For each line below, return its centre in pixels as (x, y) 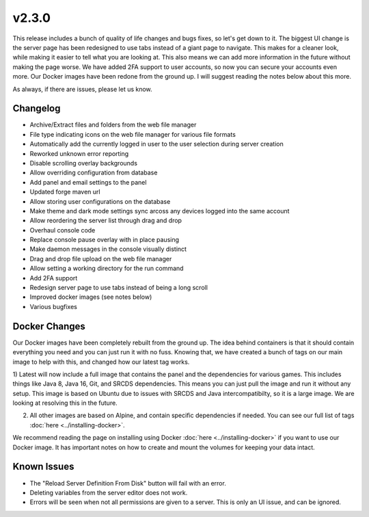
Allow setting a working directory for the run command (107, 268)
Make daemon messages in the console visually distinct (108, 249)
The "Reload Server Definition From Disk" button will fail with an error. (128, 483)
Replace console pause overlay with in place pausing (105, 240)
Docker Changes (49, 326)
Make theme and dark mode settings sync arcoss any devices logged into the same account (160, 211)
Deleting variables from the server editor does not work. (109, 492)
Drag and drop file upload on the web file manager (101, 258)
